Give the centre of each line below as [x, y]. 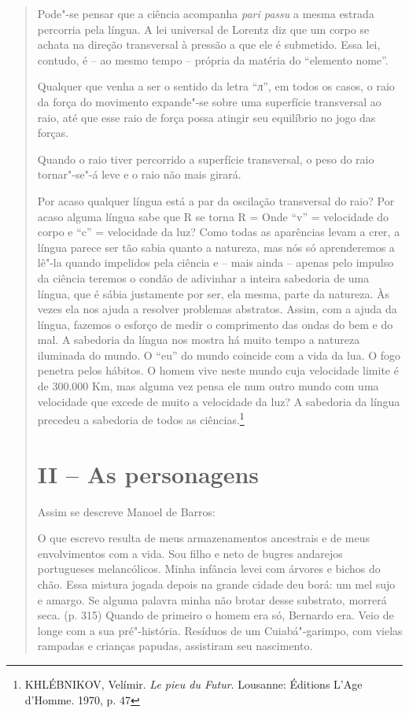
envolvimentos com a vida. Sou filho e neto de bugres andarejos [190, 553]
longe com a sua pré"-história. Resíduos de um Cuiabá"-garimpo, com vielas [220, 630]
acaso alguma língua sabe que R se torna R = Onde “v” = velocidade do [213, 216]
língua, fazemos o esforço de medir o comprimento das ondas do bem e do [215, 324]
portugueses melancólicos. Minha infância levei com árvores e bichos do [209, 569]
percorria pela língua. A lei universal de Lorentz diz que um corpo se [203, 29]
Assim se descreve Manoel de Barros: [126, 511]
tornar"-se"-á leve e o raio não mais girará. [139, 174]
